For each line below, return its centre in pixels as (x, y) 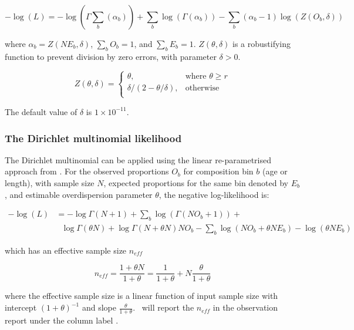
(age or (275, 171)
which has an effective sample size (66, 250)
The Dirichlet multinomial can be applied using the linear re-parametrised (138, 159)
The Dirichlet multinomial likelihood (93, 138)
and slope (99, 307)
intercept (21, 307)
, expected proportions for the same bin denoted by (196, 182)
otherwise (202, 88)
